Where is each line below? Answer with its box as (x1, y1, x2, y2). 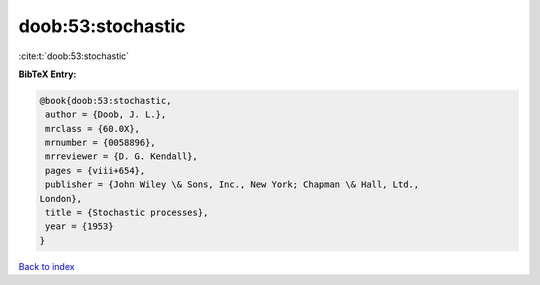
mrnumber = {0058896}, (45, 137, 157, 149)
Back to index (18, 260, 75, 272)
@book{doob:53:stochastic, (39, 95, 172, 106)
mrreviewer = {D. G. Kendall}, (45, 151, 199, 162)
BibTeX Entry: (18, 68, 77, 80)
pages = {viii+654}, (45, 165, 146, 176)
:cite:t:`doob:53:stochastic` (18, 50, 130, 62)
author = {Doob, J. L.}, (45, 109, 167, 120)
